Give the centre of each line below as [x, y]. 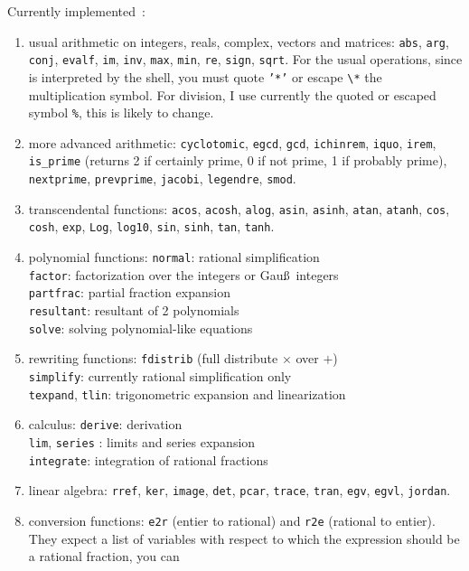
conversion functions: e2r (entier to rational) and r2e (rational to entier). [232, 520]
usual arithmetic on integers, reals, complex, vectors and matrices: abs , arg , [239, 41]
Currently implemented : [76, 11]
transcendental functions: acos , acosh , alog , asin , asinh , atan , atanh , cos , [239, 208]
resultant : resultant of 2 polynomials [134, 310]
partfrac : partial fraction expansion [129, 292]
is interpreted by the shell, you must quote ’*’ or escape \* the [205, 76]
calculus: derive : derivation [105, 424]
